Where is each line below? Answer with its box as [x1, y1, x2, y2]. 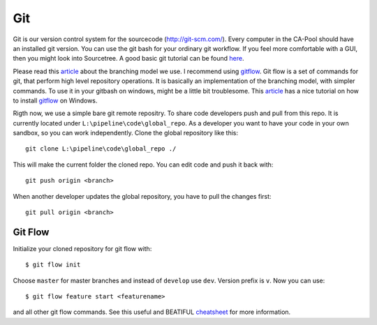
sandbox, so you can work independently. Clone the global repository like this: [13, 129, 239, 137]
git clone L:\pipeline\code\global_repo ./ [25, 145, 177, 153]
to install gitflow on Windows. [13, 96, 98, 105]
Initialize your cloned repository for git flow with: [13, 244, 152, 252]
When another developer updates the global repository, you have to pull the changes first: [13, 192, 272, 200]
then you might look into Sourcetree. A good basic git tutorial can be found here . [13, 54, 244, 63]
